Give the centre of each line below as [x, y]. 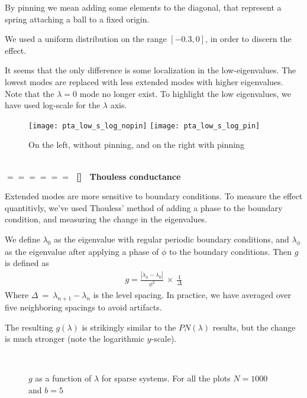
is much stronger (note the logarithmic [75, 339]
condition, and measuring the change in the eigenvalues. [106, 219]
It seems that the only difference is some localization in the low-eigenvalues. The [151, 70]
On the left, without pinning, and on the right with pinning [136, 145]
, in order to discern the [248, 39]
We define [22, 239]
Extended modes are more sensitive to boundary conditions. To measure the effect [154, 196]
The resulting [29, 327]
